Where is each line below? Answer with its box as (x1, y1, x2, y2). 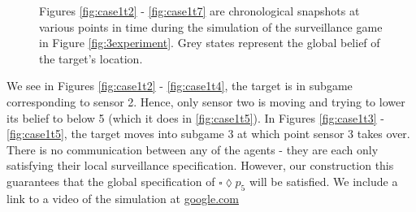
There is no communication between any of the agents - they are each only (6, 141, 379, 158)
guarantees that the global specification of (6, 172, 215, 189)
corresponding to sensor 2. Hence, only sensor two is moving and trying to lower (6, 93, 405, 110)
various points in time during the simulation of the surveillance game (39, 18, 383, 35)
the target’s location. (39, 50, 143, 67)
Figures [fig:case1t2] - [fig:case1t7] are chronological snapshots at (39, 2, 360, 19)
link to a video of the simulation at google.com (6, 189, 239, 206)
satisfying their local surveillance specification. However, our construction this (6, 157, 394, 174)
